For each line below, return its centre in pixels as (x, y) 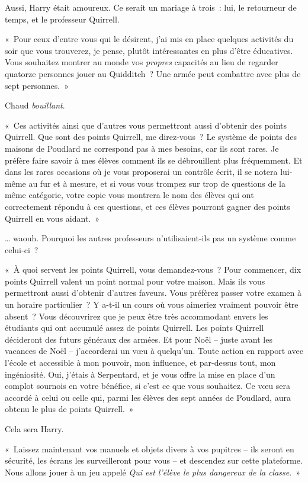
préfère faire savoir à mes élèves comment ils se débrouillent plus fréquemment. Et (154, 160)
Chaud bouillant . (35, 105)
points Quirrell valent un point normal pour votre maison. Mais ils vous (135, 281)
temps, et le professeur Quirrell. (62, 19)
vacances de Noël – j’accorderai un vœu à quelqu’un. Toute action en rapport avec (154, 351)
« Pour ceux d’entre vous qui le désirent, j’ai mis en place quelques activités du (149, 39)
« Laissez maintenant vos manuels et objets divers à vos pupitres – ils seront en (150, 449)
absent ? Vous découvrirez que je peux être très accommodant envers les (137, 316)
